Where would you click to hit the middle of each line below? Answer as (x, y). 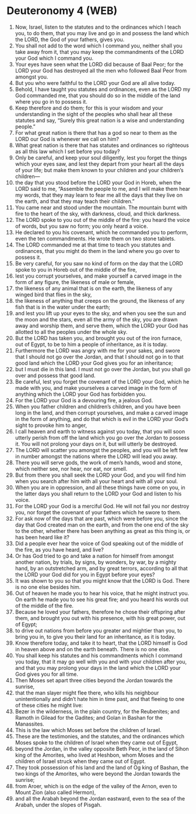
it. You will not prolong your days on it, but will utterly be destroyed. (96, 444)
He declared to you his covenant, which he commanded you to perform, (101, 232)
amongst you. (32, 77)
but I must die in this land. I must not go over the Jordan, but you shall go (103, 369)
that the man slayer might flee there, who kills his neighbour (87, 693)
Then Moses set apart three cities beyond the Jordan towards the (94, 680)
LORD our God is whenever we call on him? (67, 139)
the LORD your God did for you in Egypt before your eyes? (85, 574)
